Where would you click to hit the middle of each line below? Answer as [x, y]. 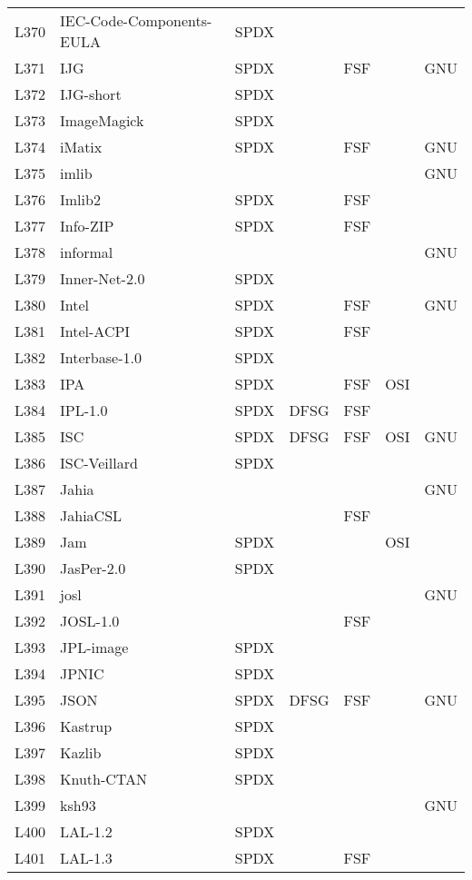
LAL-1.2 [86, 831]
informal [87, 252]
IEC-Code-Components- [136, 20]
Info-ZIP [87, 226]
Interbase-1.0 [101, 357]
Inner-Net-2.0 [103, 278]
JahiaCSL [91, 515]
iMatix [81, 147]
